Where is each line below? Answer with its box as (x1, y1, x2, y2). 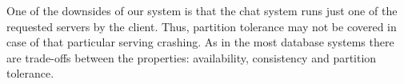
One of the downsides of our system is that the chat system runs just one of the (6, 2, 398, 18)
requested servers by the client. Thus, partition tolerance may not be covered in (6, 18, 397, 34)
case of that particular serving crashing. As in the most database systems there (6, 34, 394, 50)
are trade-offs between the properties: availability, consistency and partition (6, 49, 377, 66)
